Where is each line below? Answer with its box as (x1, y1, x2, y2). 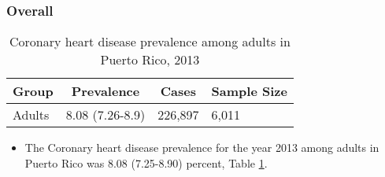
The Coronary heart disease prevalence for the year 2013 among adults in (24, 139, 379, 156)
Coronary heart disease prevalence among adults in (9, 32, 291, 51)
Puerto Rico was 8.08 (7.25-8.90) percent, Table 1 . (24, 154, 268, 171)
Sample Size (211, 82, 287, 101)
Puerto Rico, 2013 (100, 50, 200, 69)
